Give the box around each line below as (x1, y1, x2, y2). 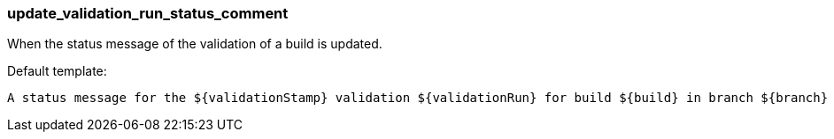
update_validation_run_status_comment (7, 4, 289, 22)
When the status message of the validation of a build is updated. (7, 36, 382, 52)
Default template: (7, 63, 107, 79)
